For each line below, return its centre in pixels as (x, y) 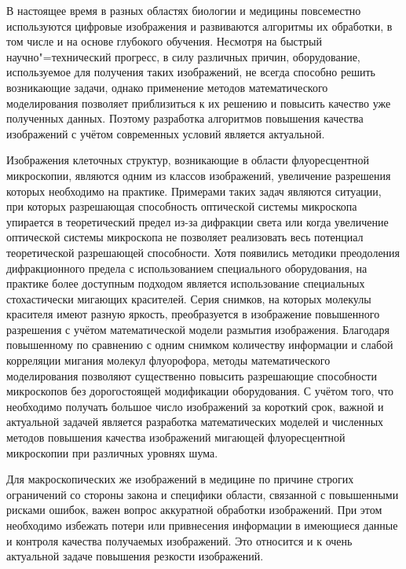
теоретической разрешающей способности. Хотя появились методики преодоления (203, 252)
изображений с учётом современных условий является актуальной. (166, 133)
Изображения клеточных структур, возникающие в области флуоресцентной (188, 160)
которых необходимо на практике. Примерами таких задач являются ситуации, (194, 191)
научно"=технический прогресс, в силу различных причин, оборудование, (183, 56)
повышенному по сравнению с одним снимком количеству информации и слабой (200, 345)
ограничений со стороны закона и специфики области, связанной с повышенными (203, 494)
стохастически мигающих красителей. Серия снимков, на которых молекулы (189, 298)
